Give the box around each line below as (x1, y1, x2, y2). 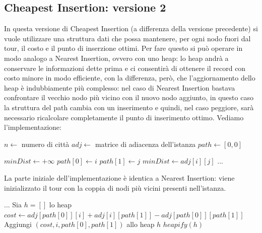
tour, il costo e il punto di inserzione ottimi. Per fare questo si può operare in (4, 43, 243, 53)
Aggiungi (4, 219, 32, 229)
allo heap (126, 219, 155, 229)
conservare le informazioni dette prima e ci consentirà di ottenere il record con (4, 62, 246, 73)
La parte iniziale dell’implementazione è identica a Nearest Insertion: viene (4, 172, 235, 183)
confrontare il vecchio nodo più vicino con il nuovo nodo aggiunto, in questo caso (4, 92, 253, 103)
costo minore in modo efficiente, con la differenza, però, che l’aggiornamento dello (4, 72, 255, 83)
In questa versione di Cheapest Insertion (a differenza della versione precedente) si (4, 23, 258, 34)
